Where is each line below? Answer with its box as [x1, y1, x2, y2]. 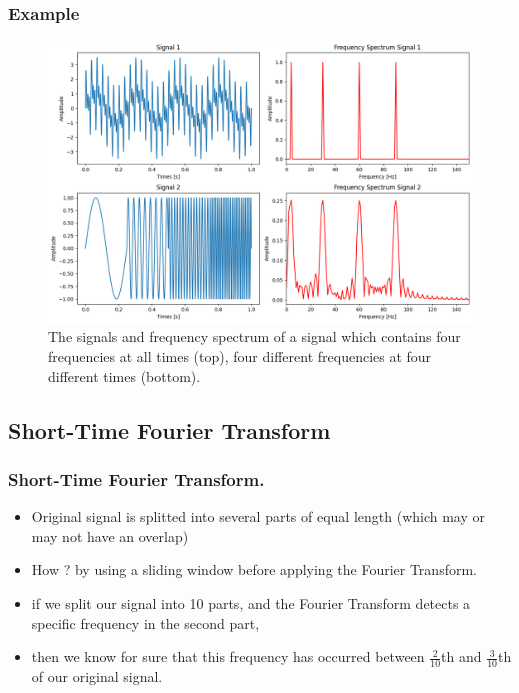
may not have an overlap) [31, 525, 189, 546]
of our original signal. [31, 665, 163, 686]
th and [441, 646, 482, 667]
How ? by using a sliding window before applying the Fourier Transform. [31, 559, 477, 580]
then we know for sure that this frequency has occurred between [31, 646, 425, 667]
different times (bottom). [48, 365, 201, 386]
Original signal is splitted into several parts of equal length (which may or [31, 506, 486, 527]
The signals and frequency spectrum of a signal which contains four [48, 326, 461, 347]
